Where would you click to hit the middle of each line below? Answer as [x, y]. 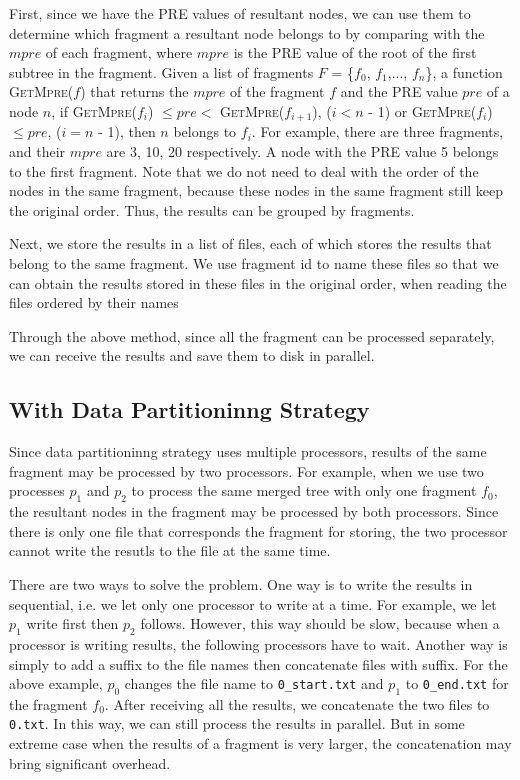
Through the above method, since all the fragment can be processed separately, [252, 335]
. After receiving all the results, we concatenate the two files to [297, 703]
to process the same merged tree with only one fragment [304, 490]
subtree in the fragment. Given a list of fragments [161, 71]
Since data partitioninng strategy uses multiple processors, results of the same [248, 451]
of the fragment [277, 91]
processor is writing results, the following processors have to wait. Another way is [258, 643]
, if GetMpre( [94, 110]
